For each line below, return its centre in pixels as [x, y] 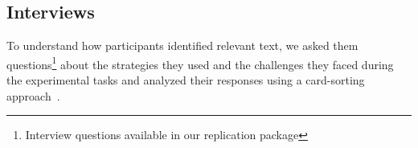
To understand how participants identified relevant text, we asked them [182, 45]
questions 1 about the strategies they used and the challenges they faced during [200, 63]
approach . [33, 95]
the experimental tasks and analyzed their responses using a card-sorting [186, 80]
